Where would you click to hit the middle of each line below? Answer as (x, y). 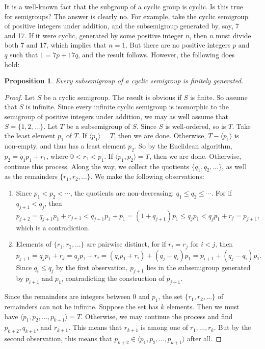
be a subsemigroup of (98, 126)
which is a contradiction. (53, 227)
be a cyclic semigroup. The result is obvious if (112, 97)
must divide (233, 35)
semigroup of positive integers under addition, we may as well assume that (116, 116)
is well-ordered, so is (196, 126)
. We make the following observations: (147, 176)
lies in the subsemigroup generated (199, 267)
